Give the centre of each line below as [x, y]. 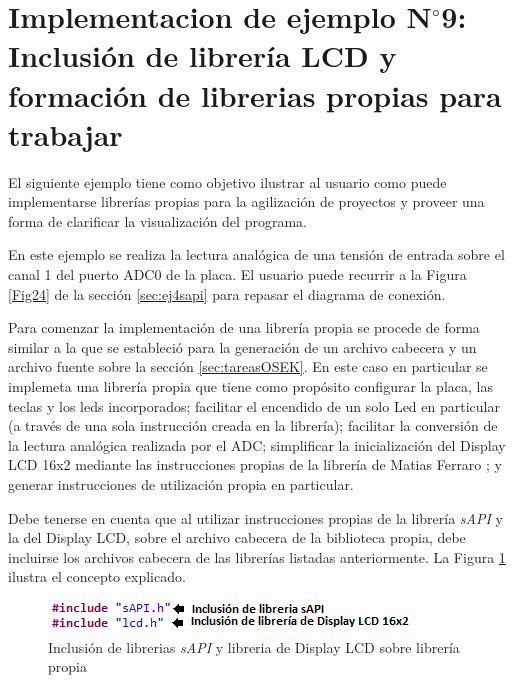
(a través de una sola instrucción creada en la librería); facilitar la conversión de [253, 425]
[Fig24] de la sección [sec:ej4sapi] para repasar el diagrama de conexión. [227, 293]
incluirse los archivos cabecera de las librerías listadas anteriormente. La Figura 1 [257, 556]
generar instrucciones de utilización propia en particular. [181, 484]
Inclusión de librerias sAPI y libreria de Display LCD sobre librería [254, 646]
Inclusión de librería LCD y [202, 55]
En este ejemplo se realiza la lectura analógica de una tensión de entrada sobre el [256, 254]
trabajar [65, 133]
